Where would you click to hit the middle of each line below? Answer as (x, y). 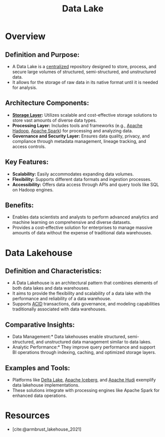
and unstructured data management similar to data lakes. (94, 342)
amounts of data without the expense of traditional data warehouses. (82, 233)
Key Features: (27, 162)
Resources (28, 415)
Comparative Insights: (40, 325)
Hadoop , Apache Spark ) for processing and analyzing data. (72, 131)
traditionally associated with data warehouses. (59, 309)
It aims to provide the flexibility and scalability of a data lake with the (82, 293)
